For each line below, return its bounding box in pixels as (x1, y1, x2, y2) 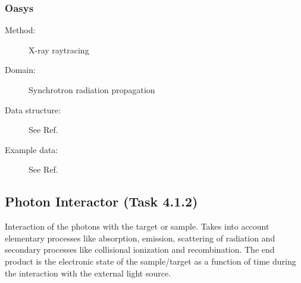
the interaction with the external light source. (5, 266, 171, 279)
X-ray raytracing (29, 43, 89, 56)
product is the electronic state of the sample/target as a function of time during (5, 255, 296, 267)
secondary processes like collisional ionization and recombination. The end (5, 243, 275, 256)
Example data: (5, 143, 58, 155)
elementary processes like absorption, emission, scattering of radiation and (5, 231, 275, 244)
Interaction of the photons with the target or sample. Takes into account (5, 220, 269, 233)
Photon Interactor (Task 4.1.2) (5, 192, 198, 211)
